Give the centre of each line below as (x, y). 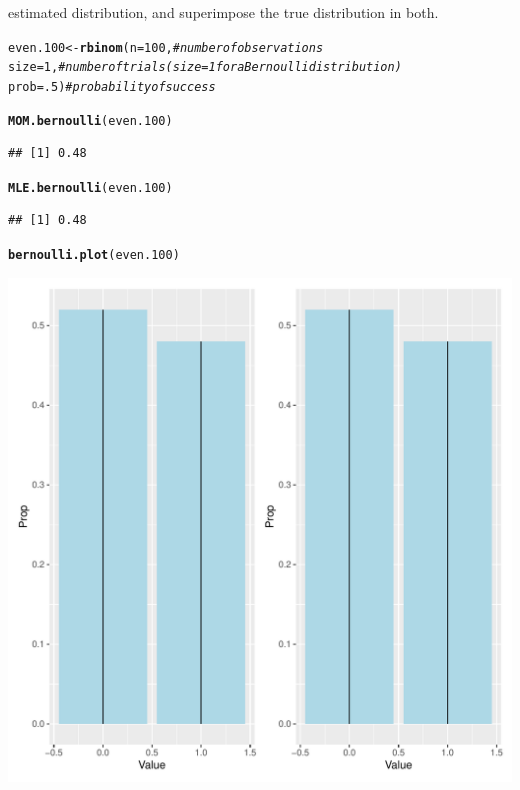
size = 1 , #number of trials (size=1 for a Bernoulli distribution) (205, 67)
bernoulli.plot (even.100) (94, 255)
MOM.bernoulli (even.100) (90, 120)
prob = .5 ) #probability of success (112, 86)
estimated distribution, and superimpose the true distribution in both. (223, 12)
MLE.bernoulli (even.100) (90, 187)
